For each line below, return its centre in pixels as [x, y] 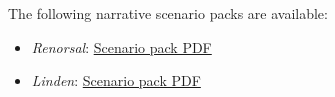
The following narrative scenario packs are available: [168, 13]
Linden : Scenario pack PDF [116, 80]
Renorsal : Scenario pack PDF [121, 46]
